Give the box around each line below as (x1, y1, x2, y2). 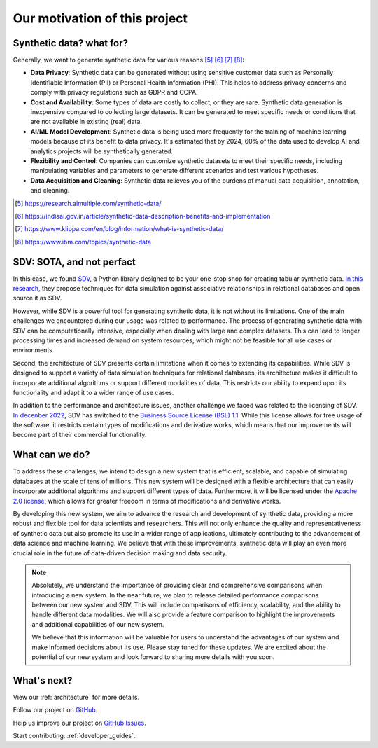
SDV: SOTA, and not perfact (13, 256, 136, 268)
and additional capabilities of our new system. (31, 620, 164, 628)
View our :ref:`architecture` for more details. (13, 693, 140, 701)
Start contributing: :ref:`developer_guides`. (13, 732, 136, 740)
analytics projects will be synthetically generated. (30, 147, 174, 155)
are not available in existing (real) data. (30, 118, 143, 126)
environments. (13, 346, 55, 354)
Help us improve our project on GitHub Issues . (13, 719, 146, 727)
